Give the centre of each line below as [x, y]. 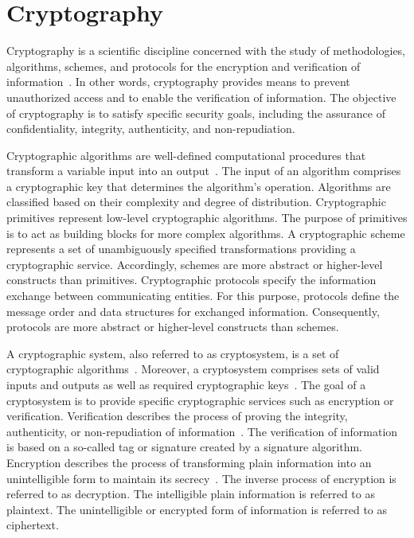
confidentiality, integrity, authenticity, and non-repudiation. [151, 129]
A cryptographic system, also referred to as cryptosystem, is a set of [173, 353]
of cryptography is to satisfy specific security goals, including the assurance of [196, 113]
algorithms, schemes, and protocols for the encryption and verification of [184, 66]
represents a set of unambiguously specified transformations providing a [181, 249]
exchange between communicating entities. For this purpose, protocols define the [203, 296]
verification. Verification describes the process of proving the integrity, [177, 416]
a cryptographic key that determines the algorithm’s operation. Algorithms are [199, 186]
